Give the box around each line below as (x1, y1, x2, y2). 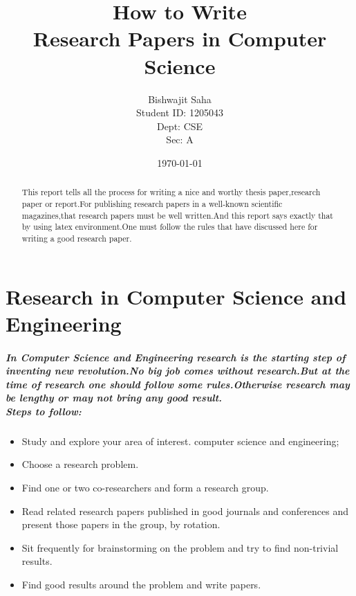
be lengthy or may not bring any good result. (6, 390, 223, 405)
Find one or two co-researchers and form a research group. (21, 480, 269, 495)
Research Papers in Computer (32, 24, 327, 53)
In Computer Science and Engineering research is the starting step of (6, 350, 346, 364)
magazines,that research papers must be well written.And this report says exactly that (21, 209, 333, 221)
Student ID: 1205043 (136, 105, 223, 120)
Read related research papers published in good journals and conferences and (21, 503, 348, 518)
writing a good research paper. (21, 232, 132, 244)
